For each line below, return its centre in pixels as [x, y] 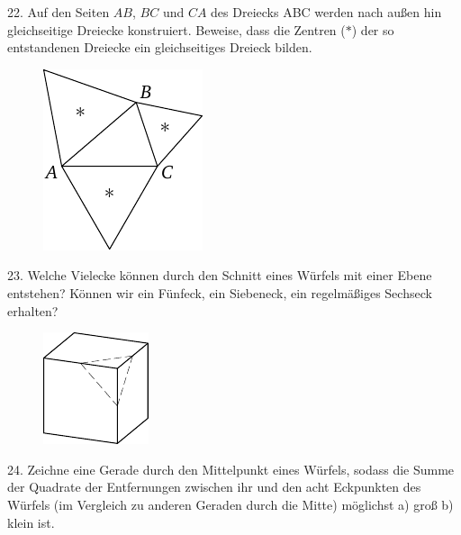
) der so [373, 29]
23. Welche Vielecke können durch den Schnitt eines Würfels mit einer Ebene [220, 275]
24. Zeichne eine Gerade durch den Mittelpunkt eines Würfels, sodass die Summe [231, 469]
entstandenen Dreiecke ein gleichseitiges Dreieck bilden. [160, 47]
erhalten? [33, 310]
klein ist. [31, 522]
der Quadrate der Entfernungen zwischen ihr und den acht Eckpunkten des [214, 487]
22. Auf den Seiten [59, 12]
